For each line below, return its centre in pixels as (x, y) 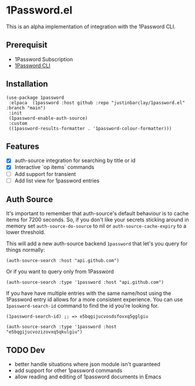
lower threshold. (26, 232)
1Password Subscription (44, 59)
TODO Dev (26, 350)
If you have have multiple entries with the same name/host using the (89, 293)
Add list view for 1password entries (57, 181)
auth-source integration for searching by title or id (75, 161)
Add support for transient (45, 174)
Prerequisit (27, 45)
